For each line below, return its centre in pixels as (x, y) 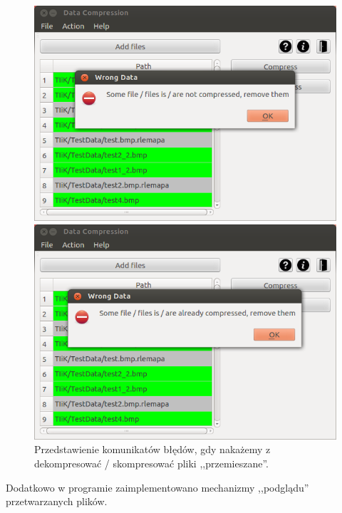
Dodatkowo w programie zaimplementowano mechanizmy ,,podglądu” (157, 487)
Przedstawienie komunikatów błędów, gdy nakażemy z (152, 449)
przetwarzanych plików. (57, 501)
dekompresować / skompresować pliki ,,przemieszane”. (151, 463)
